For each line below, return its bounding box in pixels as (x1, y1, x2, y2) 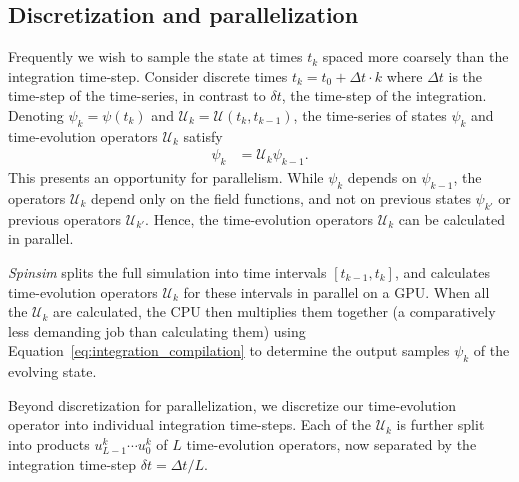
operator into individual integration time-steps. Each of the (8, 414, 371, 435)
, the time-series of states (293, 104, 447, 125)
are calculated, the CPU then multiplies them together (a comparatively (53, 301, 496, 322)
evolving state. (8, 361, 97, 382)
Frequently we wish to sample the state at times (8, 46, 303, 67)
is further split (396, 414, 485, 435)
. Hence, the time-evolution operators (145, 208, 374, 229)
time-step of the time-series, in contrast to (8, 85, 266, 106)
